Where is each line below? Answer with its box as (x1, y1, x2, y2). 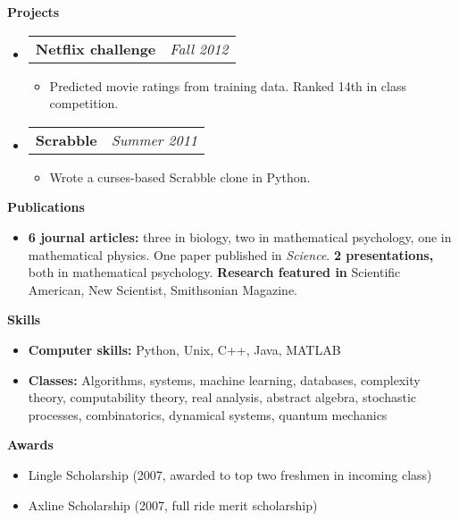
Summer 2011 (111, 129, 198, 150)
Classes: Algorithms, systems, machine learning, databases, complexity (28, 370, 421, 389)
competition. (49, 94, 119, 113)
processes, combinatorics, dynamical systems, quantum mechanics (28, 405, 388, 424)
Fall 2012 (170, 38, 229, 59)
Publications (7, 197, 85, 216)
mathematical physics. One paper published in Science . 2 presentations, (28, 245, 434, 264)
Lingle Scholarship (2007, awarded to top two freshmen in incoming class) (28, 465, 432, 483)
